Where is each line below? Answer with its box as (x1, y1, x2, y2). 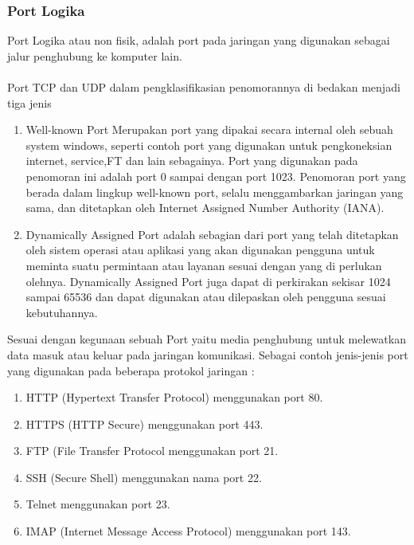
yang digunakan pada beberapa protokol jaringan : (7, 362, 255, 378)
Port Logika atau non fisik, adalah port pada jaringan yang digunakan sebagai (7, 32, 390, 49)
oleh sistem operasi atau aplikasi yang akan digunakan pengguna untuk (25, 241, 375, 258)
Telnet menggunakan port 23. (25, 496, 170, 512)
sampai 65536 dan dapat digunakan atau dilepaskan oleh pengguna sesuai (25, 288, 386, 305)
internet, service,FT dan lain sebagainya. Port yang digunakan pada (25, 152, 358, 169)
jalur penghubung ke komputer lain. (7, 47, 182, 64)
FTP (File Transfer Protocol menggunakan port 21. (25, 442, 279, 459)
